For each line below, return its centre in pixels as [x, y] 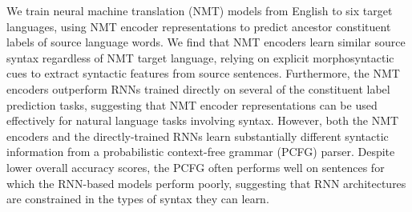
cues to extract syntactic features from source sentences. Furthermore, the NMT [203, 73]
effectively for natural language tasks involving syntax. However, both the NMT [203, 120]
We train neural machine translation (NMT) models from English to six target [200, 10]
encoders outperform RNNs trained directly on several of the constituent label [198, 88]
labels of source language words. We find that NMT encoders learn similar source [206, 42]
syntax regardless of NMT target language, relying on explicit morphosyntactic [200, 57]
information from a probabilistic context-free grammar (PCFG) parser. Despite [201, 152]
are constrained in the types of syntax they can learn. [138, 199]
